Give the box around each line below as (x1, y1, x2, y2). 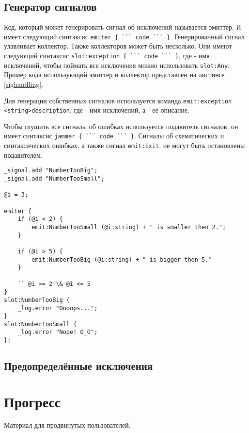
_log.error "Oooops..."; (17, 304, 98, 312)
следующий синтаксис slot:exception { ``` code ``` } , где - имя (4, 50, 210, 61)
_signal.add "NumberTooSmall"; (4, 175, 105, 183)
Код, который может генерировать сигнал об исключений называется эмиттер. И (4, 22, 241, 32)
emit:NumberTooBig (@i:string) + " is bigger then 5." (31, 256, 212, 263)
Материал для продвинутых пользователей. (4, 419, 131, 430)
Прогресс (4, 391, 61, 411)
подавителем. (4, 150, 43, 160)
